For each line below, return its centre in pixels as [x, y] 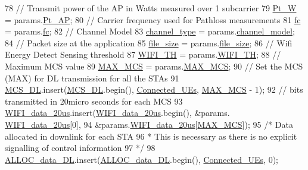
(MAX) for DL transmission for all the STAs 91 [92, 78]
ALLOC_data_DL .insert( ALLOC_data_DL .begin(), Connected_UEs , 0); [141, 159]
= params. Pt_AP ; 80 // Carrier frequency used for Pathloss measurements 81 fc [153, 19]
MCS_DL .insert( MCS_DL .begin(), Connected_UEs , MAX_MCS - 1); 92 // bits [154, 89]
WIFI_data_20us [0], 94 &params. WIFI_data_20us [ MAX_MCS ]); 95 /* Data [149, 124]
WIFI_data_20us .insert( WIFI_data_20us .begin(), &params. [117, 113]
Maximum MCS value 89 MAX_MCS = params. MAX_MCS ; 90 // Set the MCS [154, 66]
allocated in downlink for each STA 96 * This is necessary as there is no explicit [151, 136]
